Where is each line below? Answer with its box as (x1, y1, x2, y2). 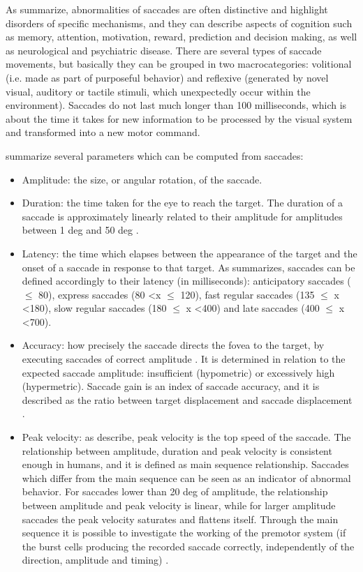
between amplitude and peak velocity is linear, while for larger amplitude (22, 498, 336, 512)
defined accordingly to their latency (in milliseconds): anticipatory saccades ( (22, 273, 351, 288)
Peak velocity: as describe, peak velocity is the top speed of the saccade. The (22, 430, 351, 444)
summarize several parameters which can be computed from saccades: (6, 148, 304, 163)
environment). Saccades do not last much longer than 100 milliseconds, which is (6, 98, 347, 112)
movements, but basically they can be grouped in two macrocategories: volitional (6, 57, 352, 71)
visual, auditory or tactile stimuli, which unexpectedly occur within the (6, 84, 311, 98)
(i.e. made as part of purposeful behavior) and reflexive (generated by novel (6, 70, 329, 84)
